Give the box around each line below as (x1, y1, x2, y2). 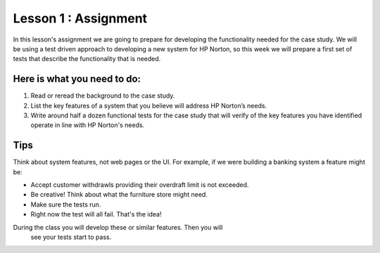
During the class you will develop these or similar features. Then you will (13, 223, 223, 231)
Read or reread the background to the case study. (30, 91, 175, 100)
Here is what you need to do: (13, 73, 141, 85)
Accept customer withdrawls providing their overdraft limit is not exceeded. (30, 181, 249, 189)
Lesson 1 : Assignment (13, 11, 148, 26)
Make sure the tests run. (30, 200, 101, 209)
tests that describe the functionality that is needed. (13, 55, 161, 63)
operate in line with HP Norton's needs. (30, 121, 145, 129)
